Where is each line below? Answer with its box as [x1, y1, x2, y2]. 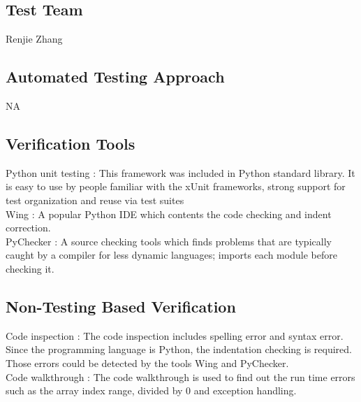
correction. [6, 220, 51, 235]
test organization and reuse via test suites [6, 192, 184, 207]
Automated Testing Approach [6, 66, 225, 87]
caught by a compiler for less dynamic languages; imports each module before [6, 247, 337, 262]
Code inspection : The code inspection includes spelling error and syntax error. [6, 328, 344, 343]
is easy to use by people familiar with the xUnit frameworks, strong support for [6, 179, 346, 194]
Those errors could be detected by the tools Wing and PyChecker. [6, 355, 289, 370]
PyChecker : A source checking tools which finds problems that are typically [6, 234, 332, 248]
